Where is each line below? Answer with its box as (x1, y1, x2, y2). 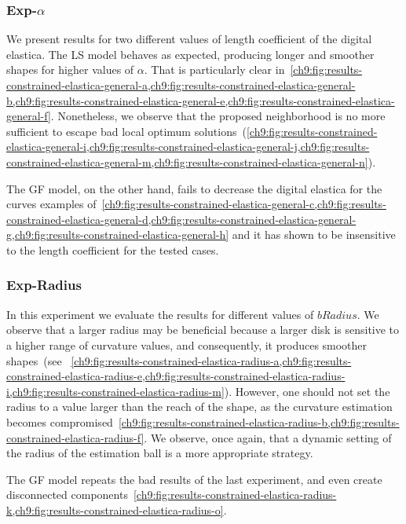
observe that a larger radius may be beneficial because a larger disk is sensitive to (6, 321, 400, 338)
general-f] (6, 108, 51, 124)
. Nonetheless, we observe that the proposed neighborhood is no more (50, 108, 386, 124)
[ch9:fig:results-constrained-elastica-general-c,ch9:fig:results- (101, 196, 386, 212)
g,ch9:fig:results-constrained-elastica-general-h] (6, 226, 229, 243)
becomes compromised (6, 413, 113, 430)
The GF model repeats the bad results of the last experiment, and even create (6, 471, 382, 487)
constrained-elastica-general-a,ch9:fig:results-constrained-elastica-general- (6, 77, 356, 93)
